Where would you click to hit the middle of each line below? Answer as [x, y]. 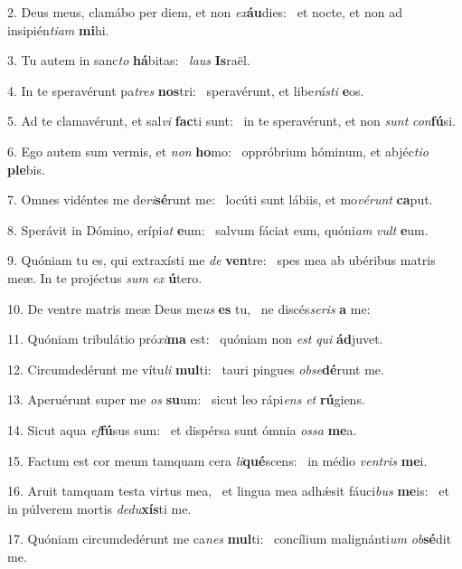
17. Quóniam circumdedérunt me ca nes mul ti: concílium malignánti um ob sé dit [230, 539]
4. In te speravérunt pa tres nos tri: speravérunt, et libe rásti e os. [186, 90]
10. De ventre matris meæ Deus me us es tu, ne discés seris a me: [189, 308]
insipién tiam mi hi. [58, 29]
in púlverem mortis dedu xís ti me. [99, 508]
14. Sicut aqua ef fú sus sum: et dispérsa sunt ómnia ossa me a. [182, 429]
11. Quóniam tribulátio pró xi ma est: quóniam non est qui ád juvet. [195, 339]
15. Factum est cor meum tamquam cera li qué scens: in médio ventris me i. [217, 460]
